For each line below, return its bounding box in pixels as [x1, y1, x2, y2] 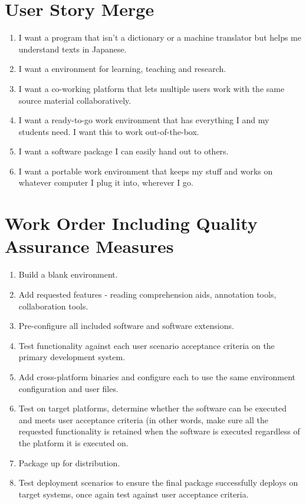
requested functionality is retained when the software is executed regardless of [18, 425, 300, 437]
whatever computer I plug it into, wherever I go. [18, 176, 193, 189]
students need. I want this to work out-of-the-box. [18, 125, 199, 137]
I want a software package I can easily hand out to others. [18, 145, 229, 157]
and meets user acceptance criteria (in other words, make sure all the [18, 413, 269, 426]
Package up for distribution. [18, 456, 120, 469]
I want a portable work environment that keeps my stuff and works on [18, 164, 273, 177]
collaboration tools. [18, 299, 88, 312]
